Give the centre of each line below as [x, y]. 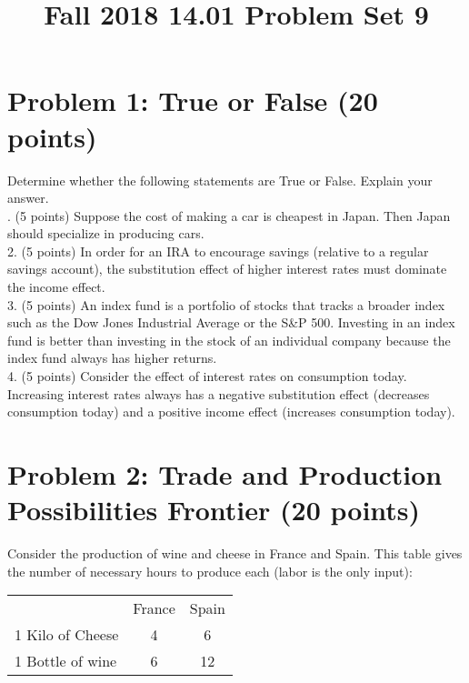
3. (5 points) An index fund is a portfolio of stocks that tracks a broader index [226, 304]
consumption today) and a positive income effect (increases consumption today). [231, 412]
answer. [28, 198]
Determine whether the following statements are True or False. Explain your [220, 180]
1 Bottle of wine [66, 661]
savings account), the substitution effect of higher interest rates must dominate [227, 269]
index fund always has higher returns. [112, 358]
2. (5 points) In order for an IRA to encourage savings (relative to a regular [218, 251]
